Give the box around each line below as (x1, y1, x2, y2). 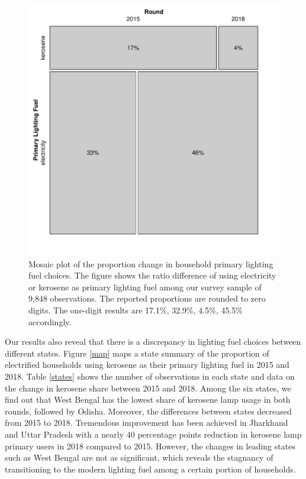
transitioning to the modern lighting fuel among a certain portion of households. (5, 462, 296, 475)
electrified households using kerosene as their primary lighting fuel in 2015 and (5, 358, 289, 371)
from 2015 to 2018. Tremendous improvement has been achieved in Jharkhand (5, 416, 288, 429)
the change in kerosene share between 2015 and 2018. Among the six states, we (5, 381, 291, 394)
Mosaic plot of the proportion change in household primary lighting (28, 257, 273, 270)
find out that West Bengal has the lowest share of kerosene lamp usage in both (5, 393, 291, 406)
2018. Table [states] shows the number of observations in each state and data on (5, 370, 295, 382)
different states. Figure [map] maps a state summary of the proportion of (5, 347, 269, 359)
